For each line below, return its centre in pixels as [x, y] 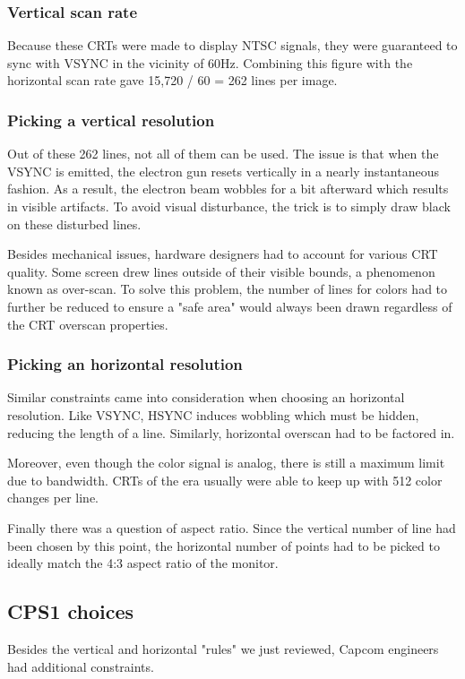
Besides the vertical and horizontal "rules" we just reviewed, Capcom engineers [223, 648]
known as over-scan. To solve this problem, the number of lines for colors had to [228, 289]
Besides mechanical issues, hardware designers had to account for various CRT [223, 254]
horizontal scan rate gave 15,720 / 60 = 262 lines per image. [172, 80]
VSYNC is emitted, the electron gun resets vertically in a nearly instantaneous [223, 171]
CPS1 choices [71, 611]
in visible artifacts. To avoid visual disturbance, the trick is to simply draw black [229, 206]
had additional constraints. [81, 666]
